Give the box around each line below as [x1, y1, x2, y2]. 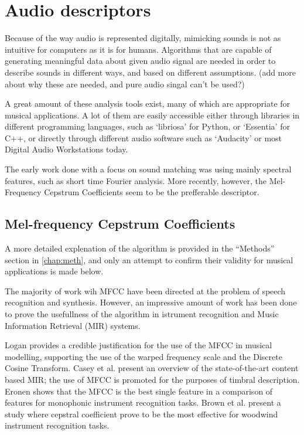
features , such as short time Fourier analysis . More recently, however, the [5, 174, 267, 186]
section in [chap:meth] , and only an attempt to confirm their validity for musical [5, 253, 293, 266]
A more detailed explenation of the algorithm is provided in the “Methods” [5, 242, 275, 254]
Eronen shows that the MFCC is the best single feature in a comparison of [5, 385, 273, 397]
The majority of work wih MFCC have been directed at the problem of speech [5, 284, 286, 297]
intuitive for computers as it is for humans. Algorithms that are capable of [5, 43, 272, 55]
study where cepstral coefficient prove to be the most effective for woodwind [5, 407, 278, 420]
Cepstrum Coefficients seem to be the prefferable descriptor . [44, 186, 259, 198]
